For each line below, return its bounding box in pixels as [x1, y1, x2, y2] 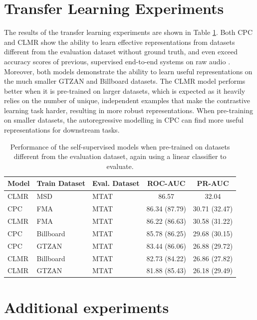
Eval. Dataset [92, 178, 140, 188]
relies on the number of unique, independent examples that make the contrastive [4, 95, 251, 106]
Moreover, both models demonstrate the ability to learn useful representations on [4, 66, 253, 76]
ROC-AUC [147, 178, 186, 188]
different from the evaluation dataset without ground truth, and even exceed [4, 46, 238, 57]
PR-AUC [197, 178, 229, 188]
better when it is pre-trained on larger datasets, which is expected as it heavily [4, 85, 246, 96]
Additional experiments [4, 297, 169, 317]
